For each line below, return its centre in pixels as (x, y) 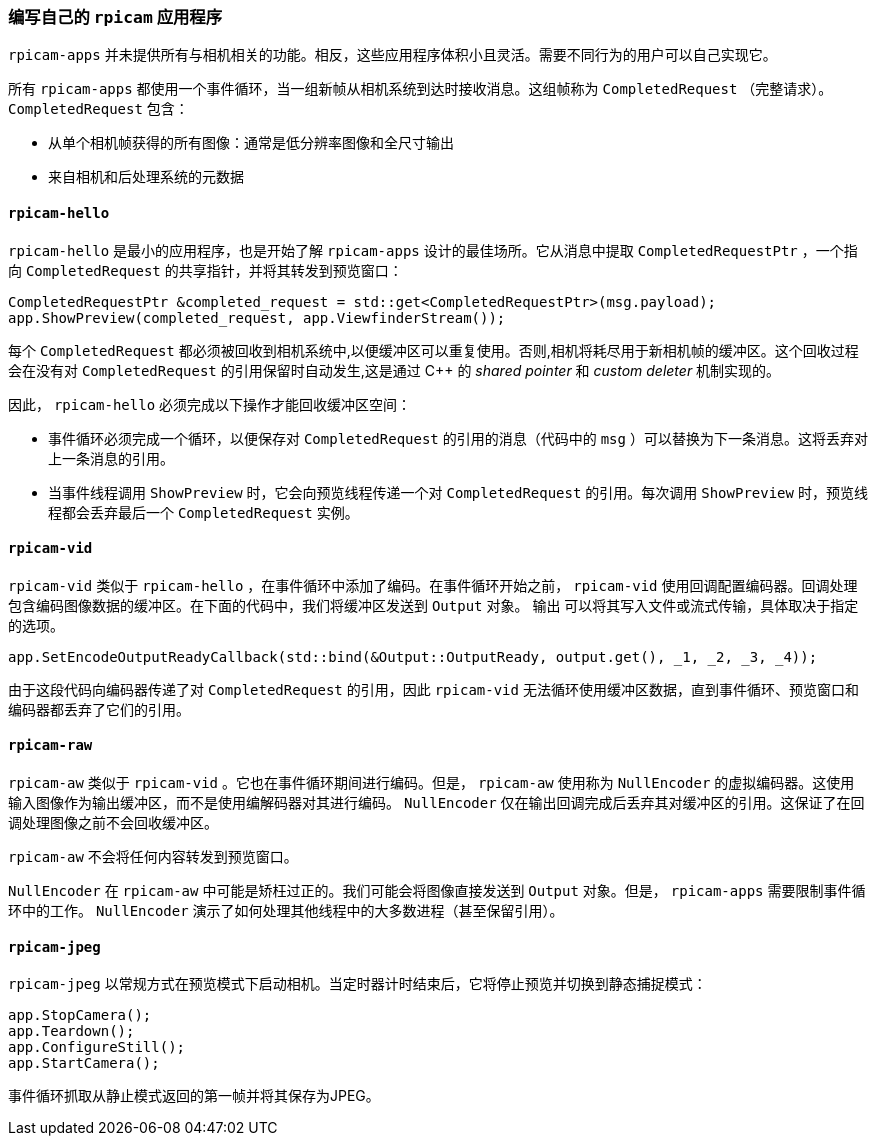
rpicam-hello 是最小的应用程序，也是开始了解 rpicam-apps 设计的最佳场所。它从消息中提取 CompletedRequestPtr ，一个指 (433, 250)
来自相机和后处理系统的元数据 (146, 177)
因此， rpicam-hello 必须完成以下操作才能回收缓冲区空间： (210, 404)
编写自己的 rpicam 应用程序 (115, 17)
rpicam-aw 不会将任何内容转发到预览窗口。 (153, 857)
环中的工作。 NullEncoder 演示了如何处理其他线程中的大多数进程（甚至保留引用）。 (286, 911)
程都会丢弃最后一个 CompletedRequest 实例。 (203, 512)
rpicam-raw (50, 745)
